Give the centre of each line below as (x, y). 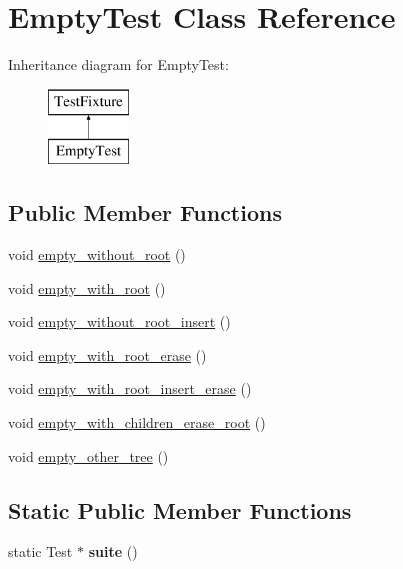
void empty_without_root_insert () (119, 321)
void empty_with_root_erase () (107, 354)
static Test (40, 551)
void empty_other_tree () (88, 455)
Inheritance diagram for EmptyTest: (118, 64)
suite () (113, 551)
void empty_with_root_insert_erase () (130, 388)
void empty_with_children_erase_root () (137, 422)
